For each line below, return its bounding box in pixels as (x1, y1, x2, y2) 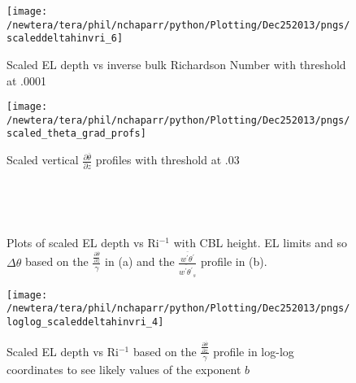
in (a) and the (105, 253, 175, 270)
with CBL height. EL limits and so (173, 233, 347, 250)
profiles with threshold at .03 (95, 151, 240, 168)
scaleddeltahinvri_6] (7, 33, 124, 45)
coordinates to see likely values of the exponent (7, 360, 241, 377)
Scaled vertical (7, 151, 79, 168)
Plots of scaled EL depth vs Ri (7, 233, 159, 250)
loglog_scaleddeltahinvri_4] (7, 316, 164, 328)
